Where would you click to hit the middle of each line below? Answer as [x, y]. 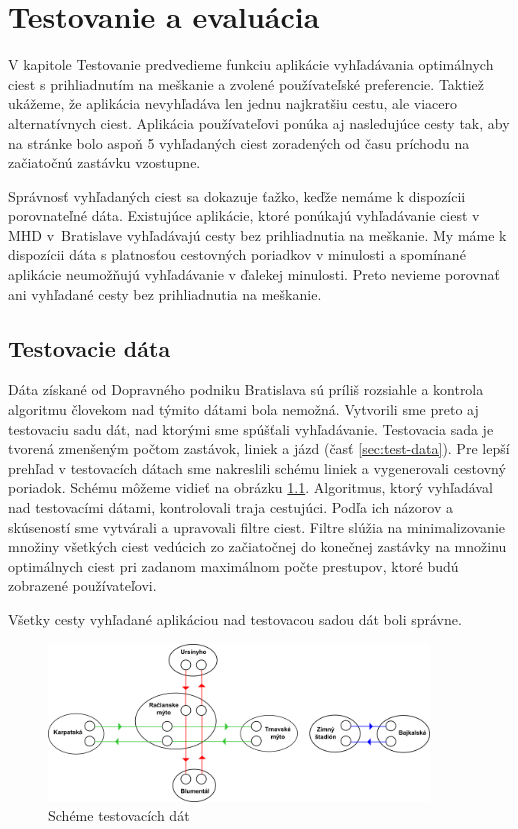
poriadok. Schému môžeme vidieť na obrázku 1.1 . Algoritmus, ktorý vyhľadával [250, 487]
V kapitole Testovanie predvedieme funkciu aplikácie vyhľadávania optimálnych [251, 64]
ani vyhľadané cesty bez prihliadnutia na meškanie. [165, 293]
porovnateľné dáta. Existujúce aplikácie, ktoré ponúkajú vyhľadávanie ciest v [244, 215]
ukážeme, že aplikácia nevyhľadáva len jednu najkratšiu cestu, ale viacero [233, 103]
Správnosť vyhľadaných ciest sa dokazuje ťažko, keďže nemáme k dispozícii [237, 195]
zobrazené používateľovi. [82, 585]
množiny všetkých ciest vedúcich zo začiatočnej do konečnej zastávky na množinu [257, 546]
